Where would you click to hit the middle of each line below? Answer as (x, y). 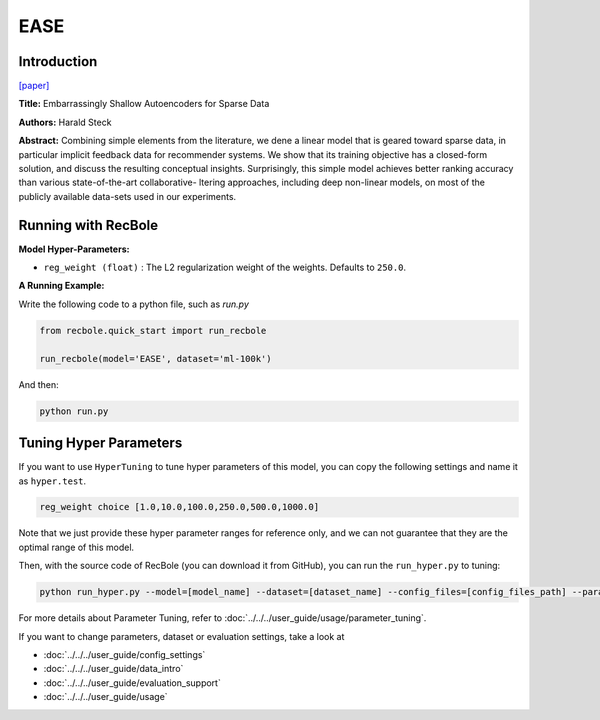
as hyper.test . (52, 481)
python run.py (74, 411)
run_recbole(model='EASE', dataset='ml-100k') (155, 358)
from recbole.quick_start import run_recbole (153, 330)
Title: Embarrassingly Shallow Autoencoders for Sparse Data (144, 104)
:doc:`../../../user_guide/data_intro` (113, 669)
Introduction (58, 61)
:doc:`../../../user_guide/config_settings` (124, 654)
